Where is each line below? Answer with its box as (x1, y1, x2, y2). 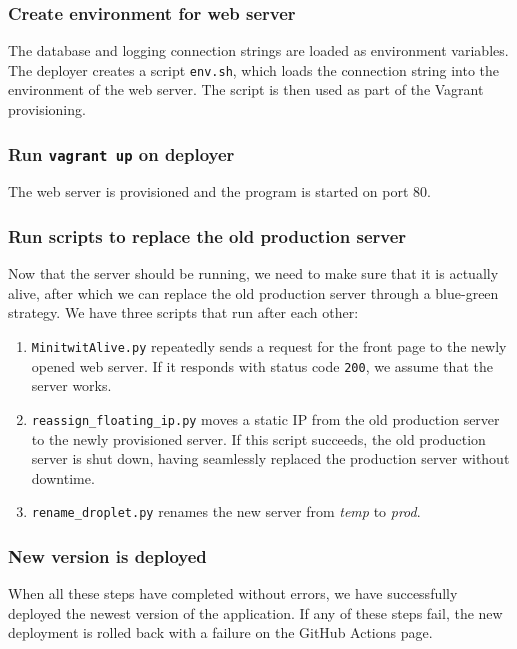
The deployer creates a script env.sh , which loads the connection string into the (8, 59, 500, 80)
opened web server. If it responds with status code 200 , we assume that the (31, 355, 493, 376)
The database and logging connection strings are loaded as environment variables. (8, 40, 509, 61)
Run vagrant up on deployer (8, 141, 235, 166)
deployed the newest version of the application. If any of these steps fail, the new (8, 602, 503, 623)
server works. (31, 375, 112, 396)
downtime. (31, 467, 95, 488)
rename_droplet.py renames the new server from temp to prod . (31, 501, 421, 522)
